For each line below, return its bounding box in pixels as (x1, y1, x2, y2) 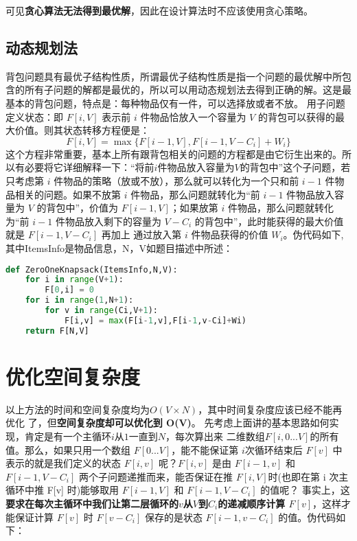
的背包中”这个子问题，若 (240, 160, 351, 174)
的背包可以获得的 (257, 109, 335, 124)
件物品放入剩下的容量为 (55, 214, 161, 228)
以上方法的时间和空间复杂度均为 (5, 402, 150, 416)
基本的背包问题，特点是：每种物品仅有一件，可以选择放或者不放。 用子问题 (5, 95, 345, 110)
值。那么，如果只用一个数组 (5, 442, 130, 457)
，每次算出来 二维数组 (165, 428, 265, 443)
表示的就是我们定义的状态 (5, 456, 121, 470)
